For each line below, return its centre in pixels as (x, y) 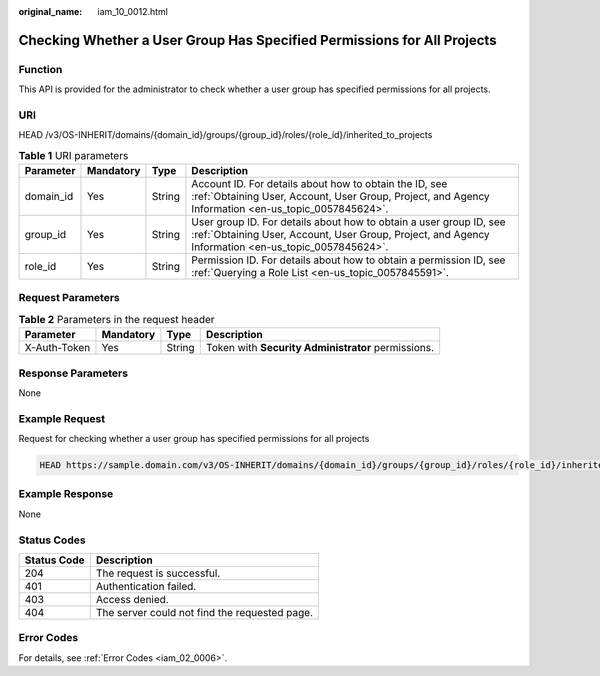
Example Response (66, 494)
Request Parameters (69, 298)
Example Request (61, 418)
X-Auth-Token (57, 348)
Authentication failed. (146, 586)
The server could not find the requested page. (204, 612)
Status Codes (52, 540)
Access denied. (132, 599)
